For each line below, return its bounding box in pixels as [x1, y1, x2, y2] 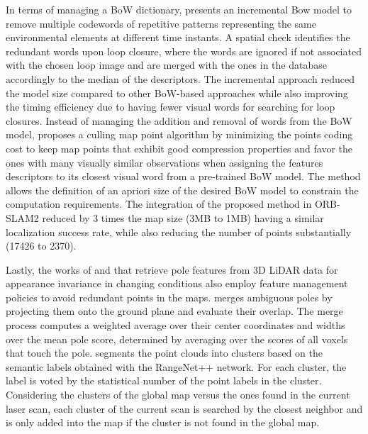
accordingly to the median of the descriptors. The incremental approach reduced [6, 71, 355, 86]
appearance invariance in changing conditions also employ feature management [6, 276, 348, 291]
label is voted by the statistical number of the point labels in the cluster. [6, 373, 322, 388]
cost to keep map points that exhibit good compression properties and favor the [6, 140, 352, 155]
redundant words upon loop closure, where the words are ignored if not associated [6, 43, 362, 58]
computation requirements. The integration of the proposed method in [6, 196, 312, 211]
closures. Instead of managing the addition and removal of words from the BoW [6, 113, 352, 128]
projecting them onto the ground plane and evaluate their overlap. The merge [6, 304, 343, 318]
